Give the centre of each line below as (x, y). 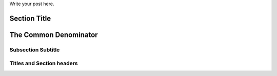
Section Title (30, 18)
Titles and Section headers (44, 63)
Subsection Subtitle (35, 50)
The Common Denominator (54, 35)
